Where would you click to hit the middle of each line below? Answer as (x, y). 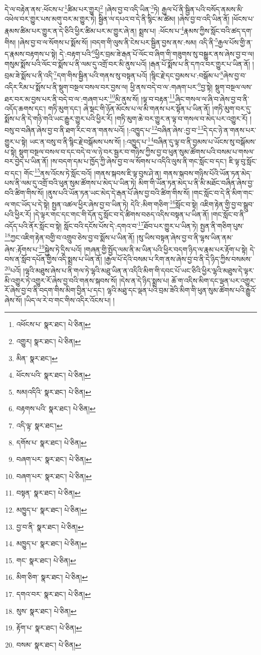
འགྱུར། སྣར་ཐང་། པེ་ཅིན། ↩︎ (49, 341)
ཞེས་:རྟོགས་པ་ (22, 249)
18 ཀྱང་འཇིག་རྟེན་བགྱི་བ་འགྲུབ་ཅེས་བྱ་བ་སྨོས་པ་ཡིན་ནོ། (70, 236)
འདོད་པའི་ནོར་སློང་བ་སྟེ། (33, 225)
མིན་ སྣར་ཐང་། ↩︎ (37, 358)
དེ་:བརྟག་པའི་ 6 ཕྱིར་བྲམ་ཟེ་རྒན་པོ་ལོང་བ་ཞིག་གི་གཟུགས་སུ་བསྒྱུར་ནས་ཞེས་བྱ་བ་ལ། (157, 53)
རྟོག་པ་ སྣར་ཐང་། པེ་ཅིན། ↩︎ (49, 628)
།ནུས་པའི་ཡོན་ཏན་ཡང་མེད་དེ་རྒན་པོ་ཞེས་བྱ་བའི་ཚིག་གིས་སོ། (118, 192)
